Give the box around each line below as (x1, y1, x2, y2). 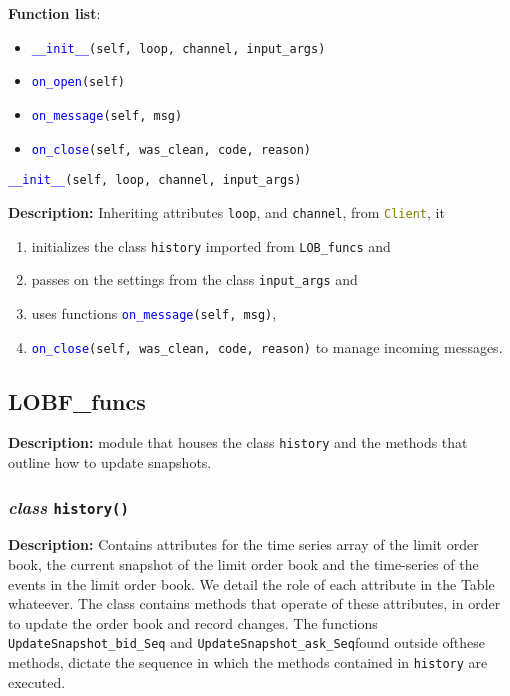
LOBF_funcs (8, 385, 146, 416)
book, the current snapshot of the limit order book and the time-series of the (8, 553, 479, 574)
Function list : (8, 3, 101, 23)
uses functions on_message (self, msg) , (31, 302, 277, 323)
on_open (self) (31, 75, 125, 90)
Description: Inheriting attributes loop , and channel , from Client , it (8, 201, 445, 222)
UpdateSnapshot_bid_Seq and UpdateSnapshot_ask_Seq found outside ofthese (8, 632, 485, 653)
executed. (8, 671, 66, 692)
